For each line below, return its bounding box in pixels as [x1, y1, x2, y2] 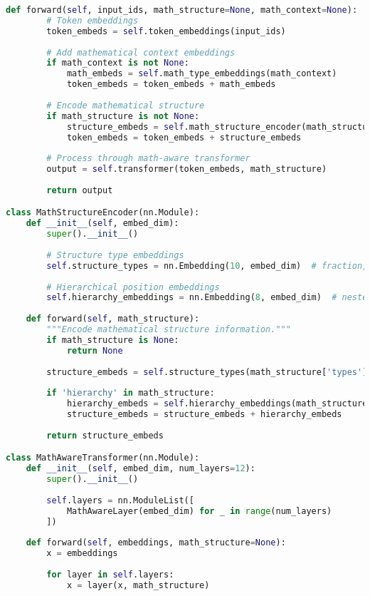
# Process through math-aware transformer [46, 153, 250, 164]
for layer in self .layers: [46, 569, 174, 580]
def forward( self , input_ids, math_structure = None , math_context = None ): [6, 5, 358, 15]
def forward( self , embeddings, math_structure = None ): [26, 538, 286, 548]
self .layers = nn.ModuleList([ [46, 495, 194, 505]
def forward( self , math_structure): [26, 314, 200, 324]
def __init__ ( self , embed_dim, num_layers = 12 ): [26, 463, 255, 474]
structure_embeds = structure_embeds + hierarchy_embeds [66, 409, 342, 420]
